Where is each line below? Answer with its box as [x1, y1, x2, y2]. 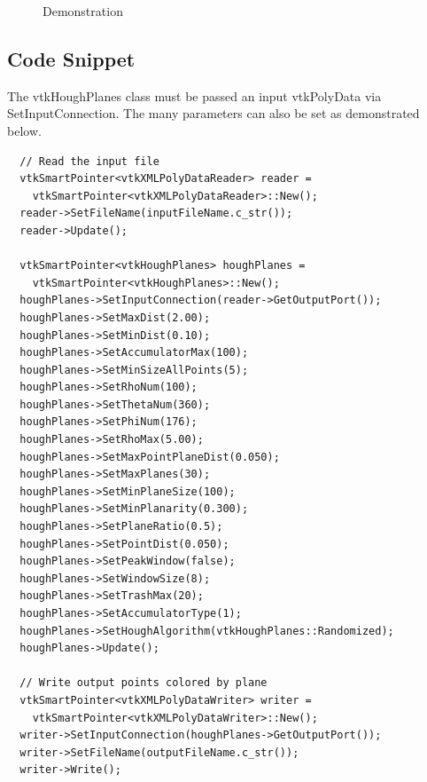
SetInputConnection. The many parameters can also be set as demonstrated [7, 104, 420, 122]
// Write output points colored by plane [19, 676, 268, 690]
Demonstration [43, 2, 123, 20]
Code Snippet [7, 44, 136, 72]
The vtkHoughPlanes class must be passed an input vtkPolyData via [7, 86, 382, 105]
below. [7, 121, 42, 139]
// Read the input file [19, 154, 159, 168]
